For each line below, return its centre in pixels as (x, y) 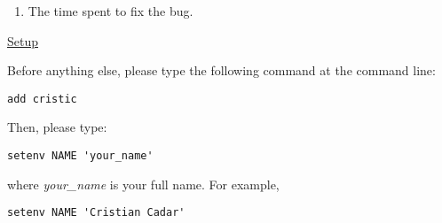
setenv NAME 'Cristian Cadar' (96, 213)
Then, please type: (57, 127)
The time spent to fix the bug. (110, 11)
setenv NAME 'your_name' (80, 156)
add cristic (42, 99)
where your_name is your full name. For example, (143, 184)
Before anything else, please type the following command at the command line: (221, 70)
